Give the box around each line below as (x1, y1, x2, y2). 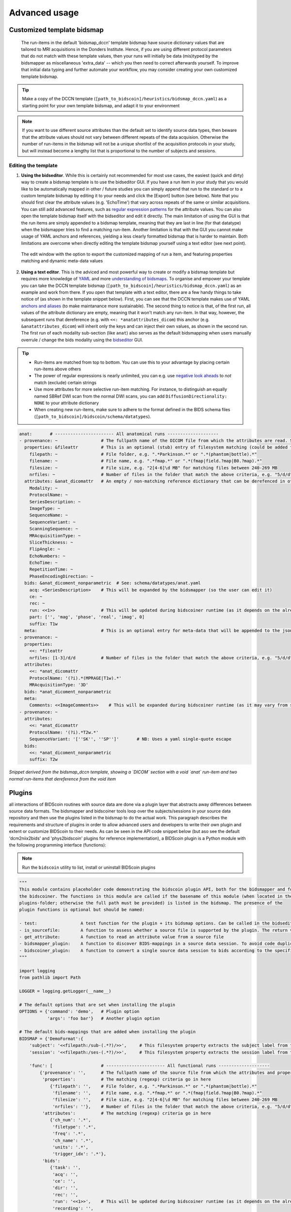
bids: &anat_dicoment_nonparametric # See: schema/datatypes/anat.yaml (24, 580, 201, 586)
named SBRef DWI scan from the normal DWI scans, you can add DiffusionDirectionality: (34, 393, 227, 399)
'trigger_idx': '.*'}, (52, 1151, 107, 1157)
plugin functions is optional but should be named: (19, 907, 145, 912)
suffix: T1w (29, 621, 58, 626)
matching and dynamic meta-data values (21, 258, 103, 264)
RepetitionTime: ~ (29, 567, 73, 572)
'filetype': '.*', (52, 1124, 97, 1130)
